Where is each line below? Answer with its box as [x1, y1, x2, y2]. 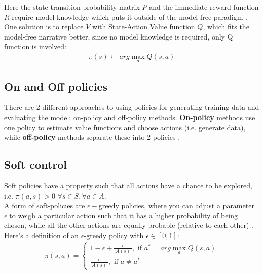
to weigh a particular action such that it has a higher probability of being [9, 210, 238, 220]
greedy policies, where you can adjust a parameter [98, 200, 254, 211]
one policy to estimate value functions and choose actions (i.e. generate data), [4, 122, 246, 132]
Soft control [4, 156, 67, 172]
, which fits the [203, 21, 249, 32]
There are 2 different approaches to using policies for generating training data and [4, 102, 259, 112]
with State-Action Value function [92, 21, 195, 32]
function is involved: [4, 41, 66, 52]
